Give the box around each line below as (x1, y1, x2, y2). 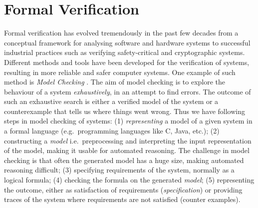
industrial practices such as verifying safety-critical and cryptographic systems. (4, 47, 245, 57)
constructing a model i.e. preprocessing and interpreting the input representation (4, 135, 252, 145)
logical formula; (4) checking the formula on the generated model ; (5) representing (4, 174, 255, 185)
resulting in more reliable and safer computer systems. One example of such (4, 66, 236, 77)
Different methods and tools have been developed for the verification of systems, (4, 56, 250, 67)
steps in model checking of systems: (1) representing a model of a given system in (4, 115, 253, 126)
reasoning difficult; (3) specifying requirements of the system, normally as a (4, 164, 235, 175)
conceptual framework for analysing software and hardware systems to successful (4, 37, 251, 47)
